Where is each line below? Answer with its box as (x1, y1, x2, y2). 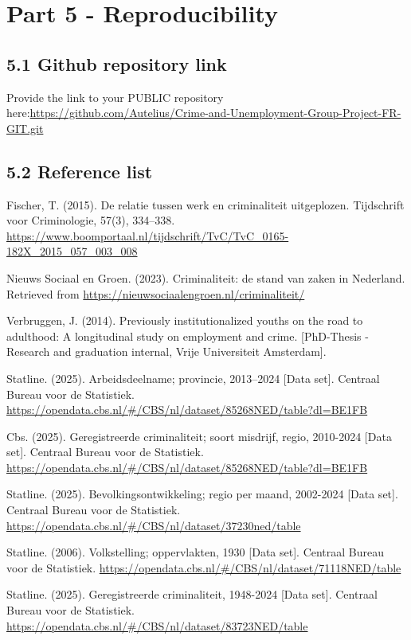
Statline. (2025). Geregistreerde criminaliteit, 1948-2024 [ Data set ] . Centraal (6, 586, 378, 603)
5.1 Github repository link (6, 51, 227, 76)
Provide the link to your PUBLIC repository (6, 88, 224, 105)
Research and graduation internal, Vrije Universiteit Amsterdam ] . (6, 343, 327, 360)
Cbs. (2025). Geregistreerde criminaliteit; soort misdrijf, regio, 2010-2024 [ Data (6, 427, 392, 444)
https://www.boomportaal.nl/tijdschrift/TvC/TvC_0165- (6, 227, 289, 244)
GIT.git (6, 119, 44, 136)
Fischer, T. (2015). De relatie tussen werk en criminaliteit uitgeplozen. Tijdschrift (6, 196, 405, 213)
